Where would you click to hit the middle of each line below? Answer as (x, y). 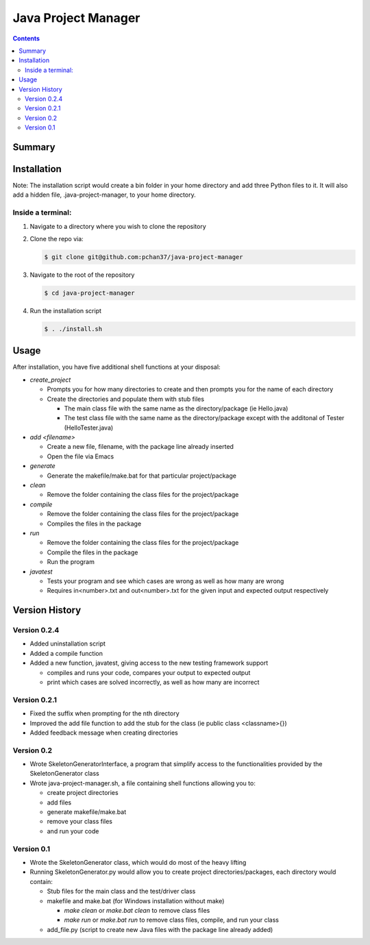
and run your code (73, 831)
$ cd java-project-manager (89, 293)
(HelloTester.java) (89, 428)
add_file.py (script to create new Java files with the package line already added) (160, 929)
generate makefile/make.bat (87, 812)
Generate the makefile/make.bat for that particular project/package (141, 476)
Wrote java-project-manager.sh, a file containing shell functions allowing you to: (143, 783)
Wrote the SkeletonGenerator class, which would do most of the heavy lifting (138, 862)
